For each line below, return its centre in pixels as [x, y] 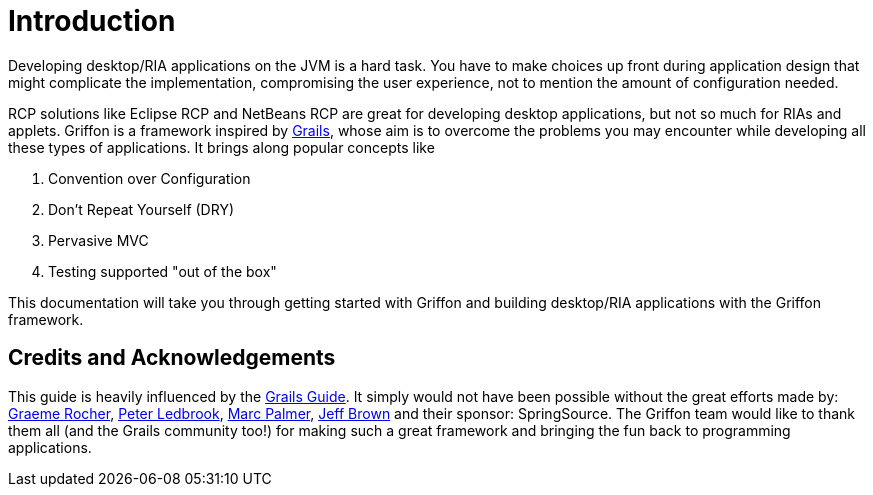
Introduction [92, 21]
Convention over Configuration [149, 178]
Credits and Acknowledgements [172, 358]
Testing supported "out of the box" [162, 271]
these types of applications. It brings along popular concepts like [221, 147]
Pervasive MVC [98, 240]
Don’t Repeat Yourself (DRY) [141, 209]
